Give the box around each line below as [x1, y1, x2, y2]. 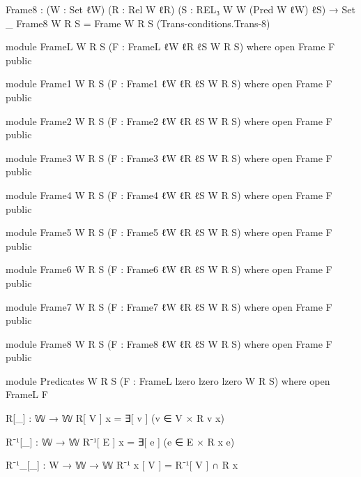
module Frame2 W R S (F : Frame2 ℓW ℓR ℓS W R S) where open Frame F [6, 113, 332, 128]
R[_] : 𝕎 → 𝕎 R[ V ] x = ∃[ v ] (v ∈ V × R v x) [6, 411, 224, 425]
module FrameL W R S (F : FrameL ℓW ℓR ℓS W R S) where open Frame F [6, 39, 335, 54]
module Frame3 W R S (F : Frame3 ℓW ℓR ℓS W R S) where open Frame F [6, 150, 332, 165]
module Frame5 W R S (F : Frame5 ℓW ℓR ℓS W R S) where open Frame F [6, 225, 332, 240]
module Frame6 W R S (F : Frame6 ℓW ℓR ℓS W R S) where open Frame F [6, 262, 332, 277]
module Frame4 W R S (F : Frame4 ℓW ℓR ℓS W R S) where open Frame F [6, 187, 332, 202]
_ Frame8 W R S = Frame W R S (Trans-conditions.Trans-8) [6, 15, 270, 30]
